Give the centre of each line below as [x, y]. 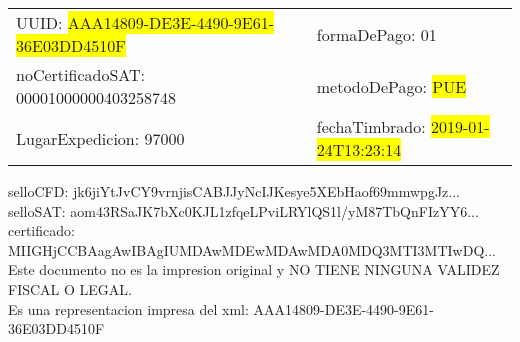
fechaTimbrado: [371, 126]
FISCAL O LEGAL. [70, 288]
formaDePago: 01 [376, 34]
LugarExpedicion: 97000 [100, 138]
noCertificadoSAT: [80, 74]
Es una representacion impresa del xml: [128, 308]
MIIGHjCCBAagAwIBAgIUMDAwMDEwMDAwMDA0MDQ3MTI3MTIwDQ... [252, 249]
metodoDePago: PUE [391, 86]
